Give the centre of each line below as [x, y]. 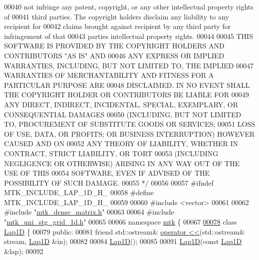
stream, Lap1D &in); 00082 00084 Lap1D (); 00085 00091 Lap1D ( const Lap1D [123, 241]
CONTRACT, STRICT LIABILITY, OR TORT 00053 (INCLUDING [111, 153]
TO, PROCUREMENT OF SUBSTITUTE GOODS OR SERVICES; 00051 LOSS [129, 124]
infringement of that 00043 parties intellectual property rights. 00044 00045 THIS [129, 36]
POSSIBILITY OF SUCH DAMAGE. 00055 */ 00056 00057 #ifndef [109, 182]
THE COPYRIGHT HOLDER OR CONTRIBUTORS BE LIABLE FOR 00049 [127, 95]
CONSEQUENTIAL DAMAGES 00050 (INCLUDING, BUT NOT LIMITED [123, 114]
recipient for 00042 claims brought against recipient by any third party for [118, 26]
